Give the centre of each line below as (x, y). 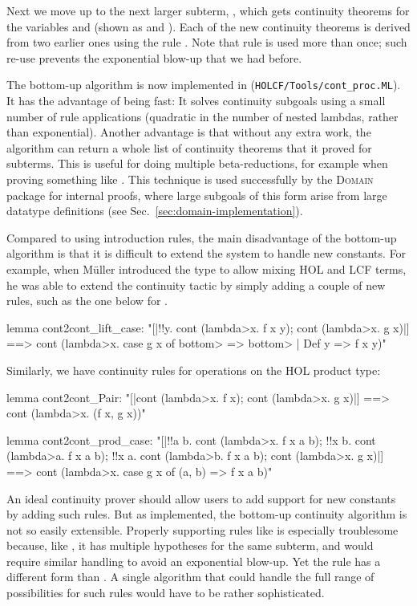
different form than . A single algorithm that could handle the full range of (190, 577)
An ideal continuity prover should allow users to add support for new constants (201, 498)
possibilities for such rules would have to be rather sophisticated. (166, 593)
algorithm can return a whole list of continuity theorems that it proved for (189, 147)
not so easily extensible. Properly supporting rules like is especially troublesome (202, 529)
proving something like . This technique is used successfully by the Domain (190, 179)
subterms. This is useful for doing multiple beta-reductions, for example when (197, 163)
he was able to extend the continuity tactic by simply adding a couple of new (196, 285)
